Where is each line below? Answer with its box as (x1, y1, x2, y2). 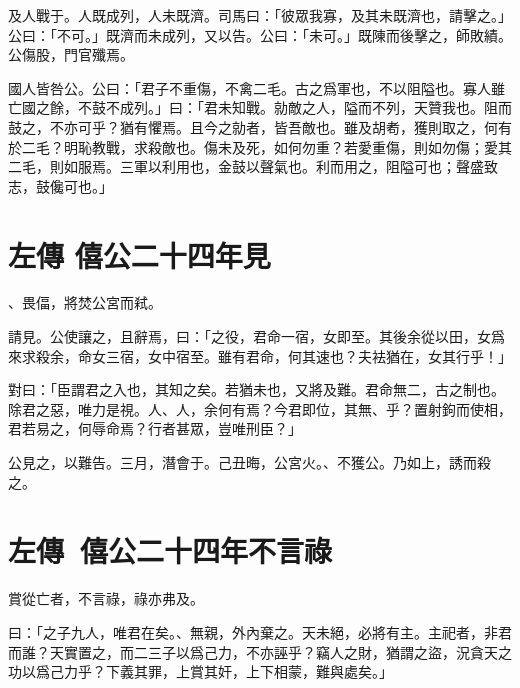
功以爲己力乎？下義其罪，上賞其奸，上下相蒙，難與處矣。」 (8, 661, 393, 682)
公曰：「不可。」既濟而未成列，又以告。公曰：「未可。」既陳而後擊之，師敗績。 (8, 24, 512, 45)
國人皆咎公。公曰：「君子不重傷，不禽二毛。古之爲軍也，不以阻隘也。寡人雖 (8, 77, 505, 98)
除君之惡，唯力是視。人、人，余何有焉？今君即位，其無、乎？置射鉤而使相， (8, 398, 512, 419)
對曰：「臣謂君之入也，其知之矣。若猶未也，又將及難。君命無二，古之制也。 (8, 379, 505, 400)
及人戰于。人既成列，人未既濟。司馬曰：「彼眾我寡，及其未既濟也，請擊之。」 (8, 5, 512, 25)
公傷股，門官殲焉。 (8, 44, 134, 65)
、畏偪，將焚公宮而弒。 (8, 292, 162, 313)
